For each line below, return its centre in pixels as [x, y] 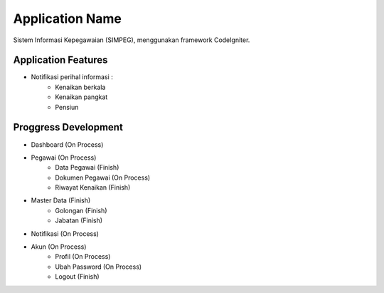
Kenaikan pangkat [81, 97]
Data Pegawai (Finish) [87, 168]
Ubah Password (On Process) [98, 267]
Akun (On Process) [59, 247]
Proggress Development [68, 127]
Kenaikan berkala [80, 87]
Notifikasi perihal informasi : [72, 77]
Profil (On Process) [83, 257]
